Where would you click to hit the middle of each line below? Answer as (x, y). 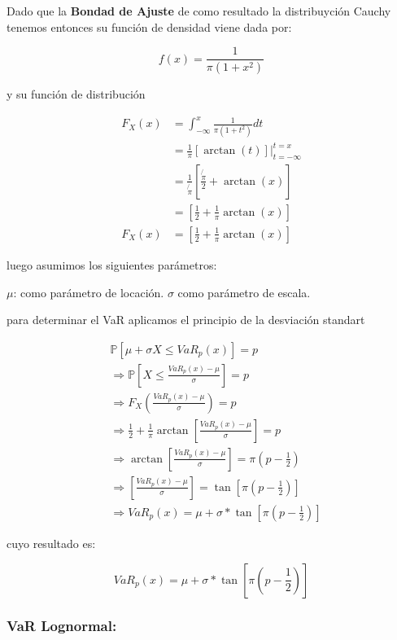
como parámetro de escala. (244, 292)
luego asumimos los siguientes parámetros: (112, 264)
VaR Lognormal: (62, 626)
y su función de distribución (76, 94)
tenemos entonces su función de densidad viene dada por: (149, 26)
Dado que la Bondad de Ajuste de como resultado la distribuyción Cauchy (199, 11)
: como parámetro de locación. (89, 292)
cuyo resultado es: (51, 543)
